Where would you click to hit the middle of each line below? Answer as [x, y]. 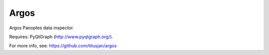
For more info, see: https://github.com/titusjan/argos [63, 46]
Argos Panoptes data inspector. [42, 28]
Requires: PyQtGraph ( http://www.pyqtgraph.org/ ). [61, 37]
